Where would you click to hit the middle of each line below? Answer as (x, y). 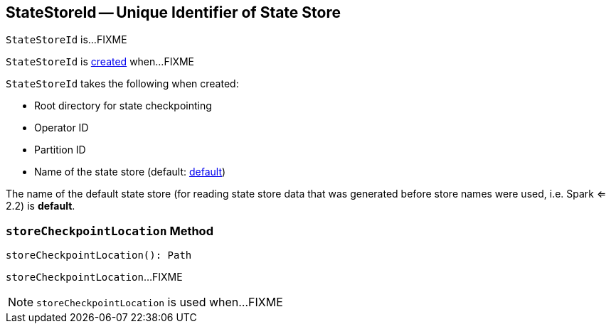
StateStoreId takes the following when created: (122, 84)
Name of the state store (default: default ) (130, 172)
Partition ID (60, 150)
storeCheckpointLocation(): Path (99, 255)
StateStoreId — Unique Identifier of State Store (173, 12)
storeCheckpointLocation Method (110, 231)
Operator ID (62, 128)
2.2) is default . (41, 206)
